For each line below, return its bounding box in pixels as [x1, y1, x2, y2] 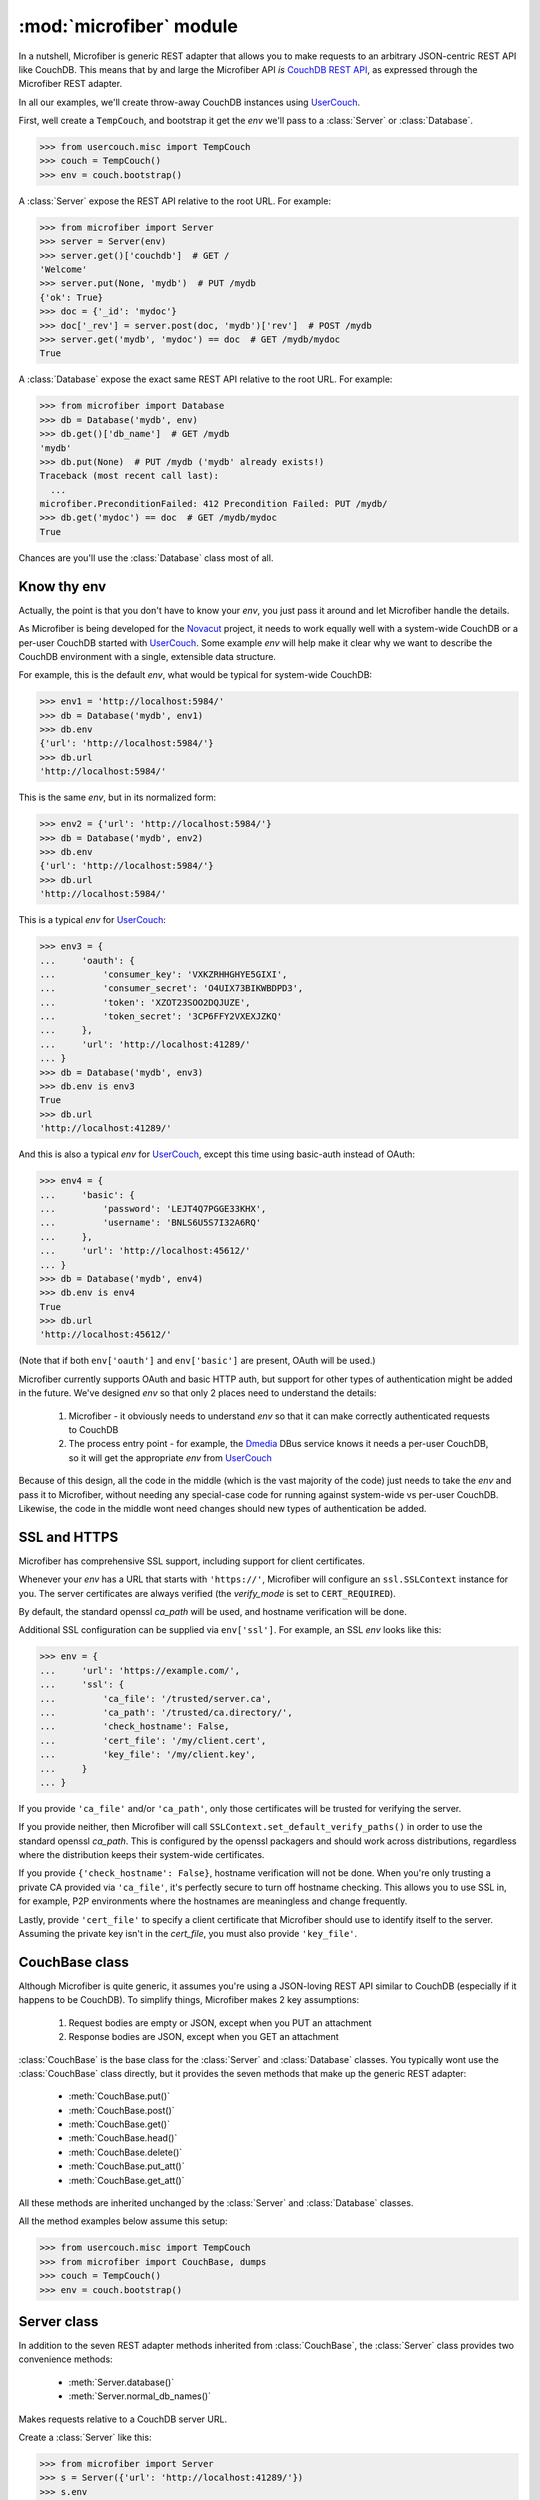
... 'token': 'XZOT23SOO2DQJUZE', [39, 996, 251, 1008]
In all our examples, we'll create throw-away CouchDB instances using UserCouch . [18, 96, 361, 108]
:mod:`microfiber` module [18, 15, 239, 37]
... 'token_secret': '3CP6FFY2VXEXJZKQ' [39, 1011, 283, 1022]
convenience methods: [18, 2353, 114, 2365]
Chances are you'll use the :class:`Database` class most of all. [18, 551, 274, 564]
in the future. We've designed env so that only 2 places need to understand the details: [18, 1387, 377, 1399]
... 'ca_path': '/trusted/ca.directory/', [39, 1706, 294, 1718]
